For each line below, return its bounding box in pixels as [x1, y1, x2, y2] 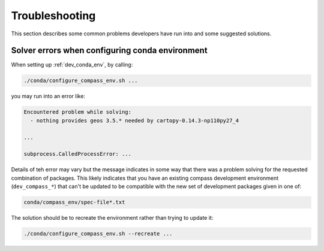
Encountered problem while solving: [23, 108, 132, 116]
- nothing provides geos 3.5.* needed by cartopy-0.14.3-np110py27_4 [30, 117, 239, 124]
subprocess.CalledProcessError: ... [23, 150, 132, 158]
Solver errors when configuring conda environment [11, 46, 208, 56]
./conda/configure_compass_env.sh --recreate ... [23, 231, 173, 237]
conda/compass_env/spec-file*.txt [23, 199, 125, 206]
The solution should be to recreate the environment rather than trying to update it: [11, 214, 214, 222]
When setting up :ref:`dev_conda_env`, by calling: [11, 61, 133, 68]
